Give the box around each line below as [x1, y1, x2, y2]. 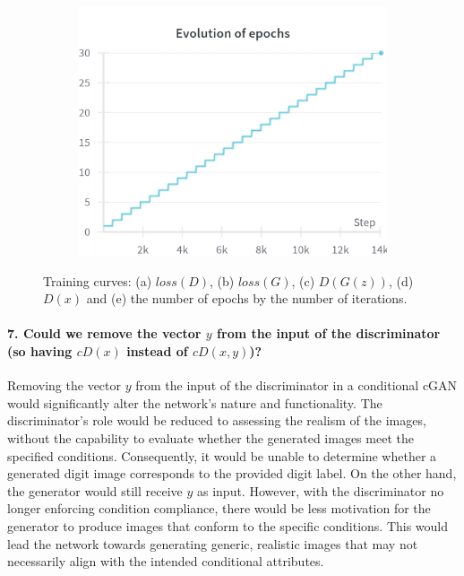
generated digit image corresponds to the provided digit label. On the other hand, [7, 464, 457, 483]
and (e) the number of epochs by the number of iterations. [86, 289, 408, 308]
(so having [7, 342, 73, 361]
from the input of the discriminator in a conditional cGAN [135, 376, 458, 395]
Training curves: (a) [43, 271, 152, 290]
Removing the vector [7, 376, 121, 395]
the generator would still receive [7, 481, 183, 500]
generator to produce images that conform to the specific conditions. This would [7, 517, 449, 536]
